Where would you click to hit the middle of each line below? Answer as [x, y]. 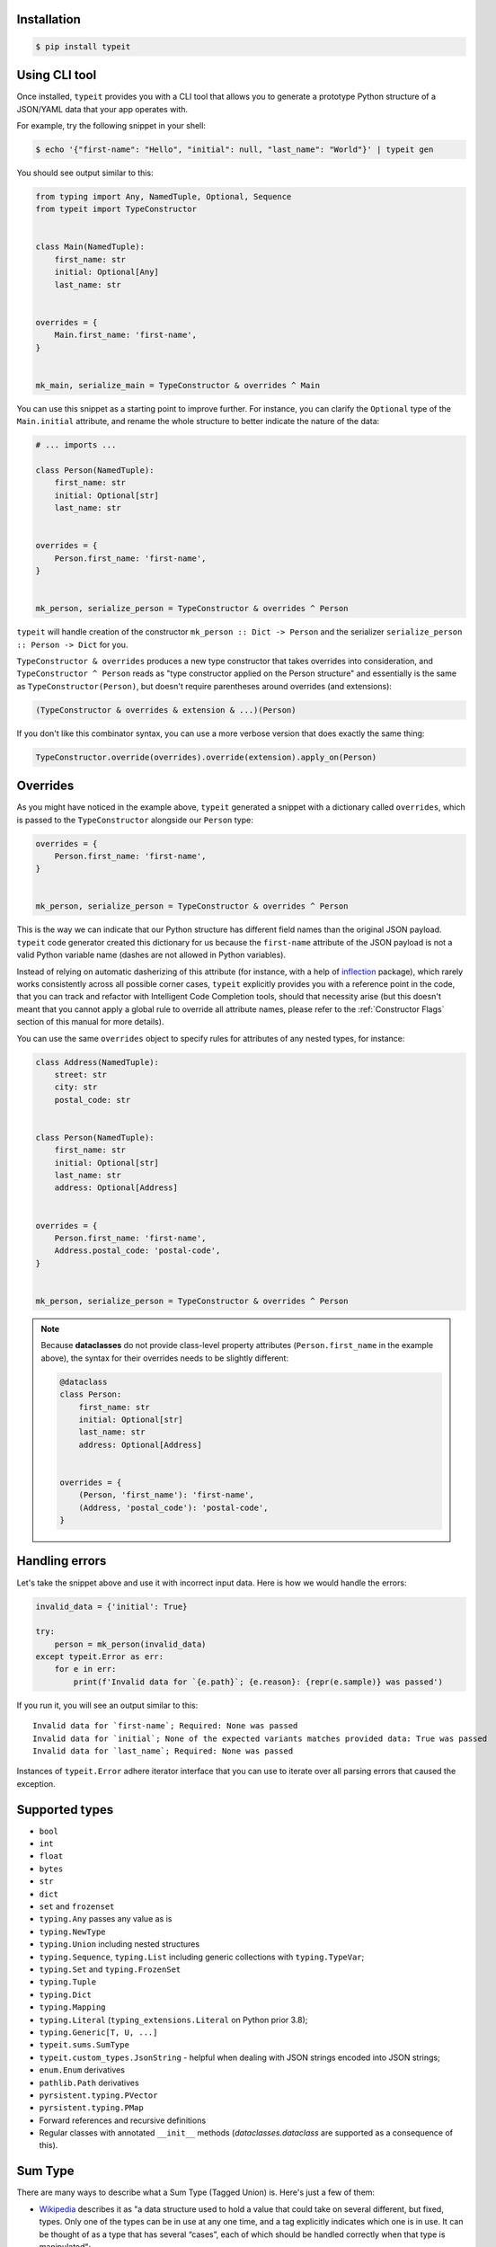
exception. [36, 1783]
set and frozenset [77, 1906]
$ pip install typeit [83, 46]
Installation [49, 19]
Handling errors [62, 1561]
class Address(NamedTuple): [97, 1062]
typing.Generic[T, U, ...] [98, 2032]
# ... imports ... [76, 445]
